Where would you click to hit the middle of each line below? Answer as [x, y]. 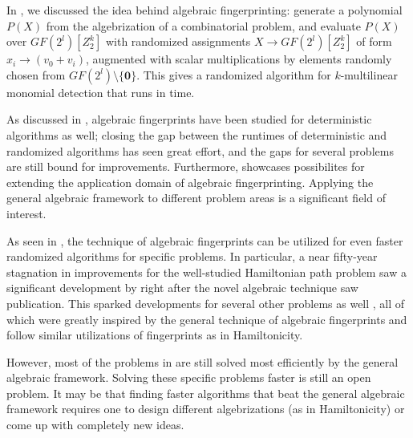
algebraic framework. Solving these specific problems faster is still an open [189, 377]
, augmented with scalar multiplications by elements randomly [239, 59]
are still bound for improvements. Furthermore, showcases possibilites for [186, 166]
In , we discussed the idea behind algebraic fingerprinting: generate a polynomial [204, 10]
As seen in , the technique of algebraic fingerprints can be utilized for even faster [205, 240]
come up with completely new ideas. [95, 425]
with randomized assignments [178, 41]
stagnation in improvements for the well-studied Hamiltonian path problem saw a [206, 272]
